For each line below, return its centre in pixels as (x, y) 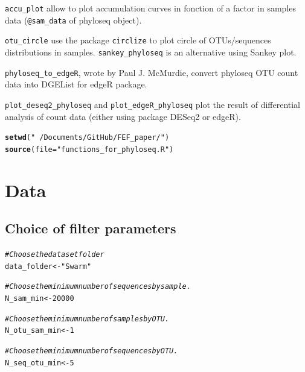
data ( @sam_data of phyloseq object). (73, 20)
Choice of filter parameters (91, 228)
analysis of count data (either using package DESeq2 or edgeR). (123, 116)
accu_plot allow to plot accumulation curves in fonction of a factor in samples (151, 8)
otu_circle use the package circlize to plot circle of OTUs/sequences (138, 40)
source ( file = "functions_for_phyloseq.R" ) (89, 149)
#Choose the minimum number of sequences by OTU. (91, 351)
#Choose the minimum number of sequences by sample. (98, 287)
